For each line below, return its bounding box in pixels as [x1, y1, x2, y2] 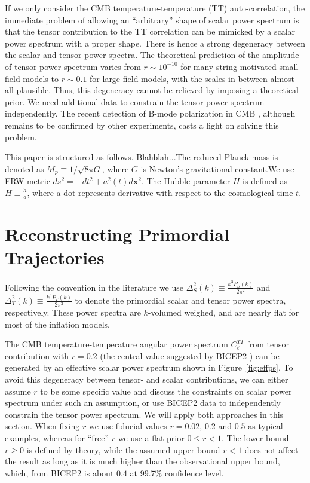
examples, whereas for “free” [5, 432, 109, 444]
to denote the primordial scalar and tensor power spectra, [75, 294, 286, 306]
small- [279, 60, 302, 72]
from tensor [247, 338, 290, 350]
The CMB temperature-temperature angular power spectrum [5, 338, 228, 350]
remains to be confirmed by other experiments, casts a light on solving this [5, 118, 279, 131]
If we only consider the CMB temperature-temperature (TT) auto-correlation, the [5, 2, 305, 14]
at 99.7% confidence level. [130, 466, 224, 479]
